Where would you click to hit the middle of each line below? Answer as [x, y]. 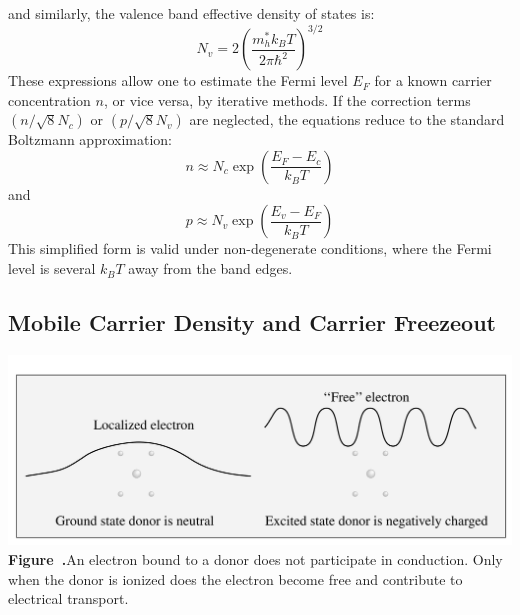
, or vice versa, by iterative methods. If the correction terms [287, 99]
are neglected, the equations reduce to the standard [347, 119]
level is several [52, 268]
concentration [49, 99]
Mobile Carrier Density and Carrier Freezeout [252, 322]
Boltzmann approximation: [90, 139]
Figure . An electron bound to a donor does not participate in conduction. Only [255, 558]
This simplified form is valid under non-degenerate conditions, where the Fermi [250, 248]
